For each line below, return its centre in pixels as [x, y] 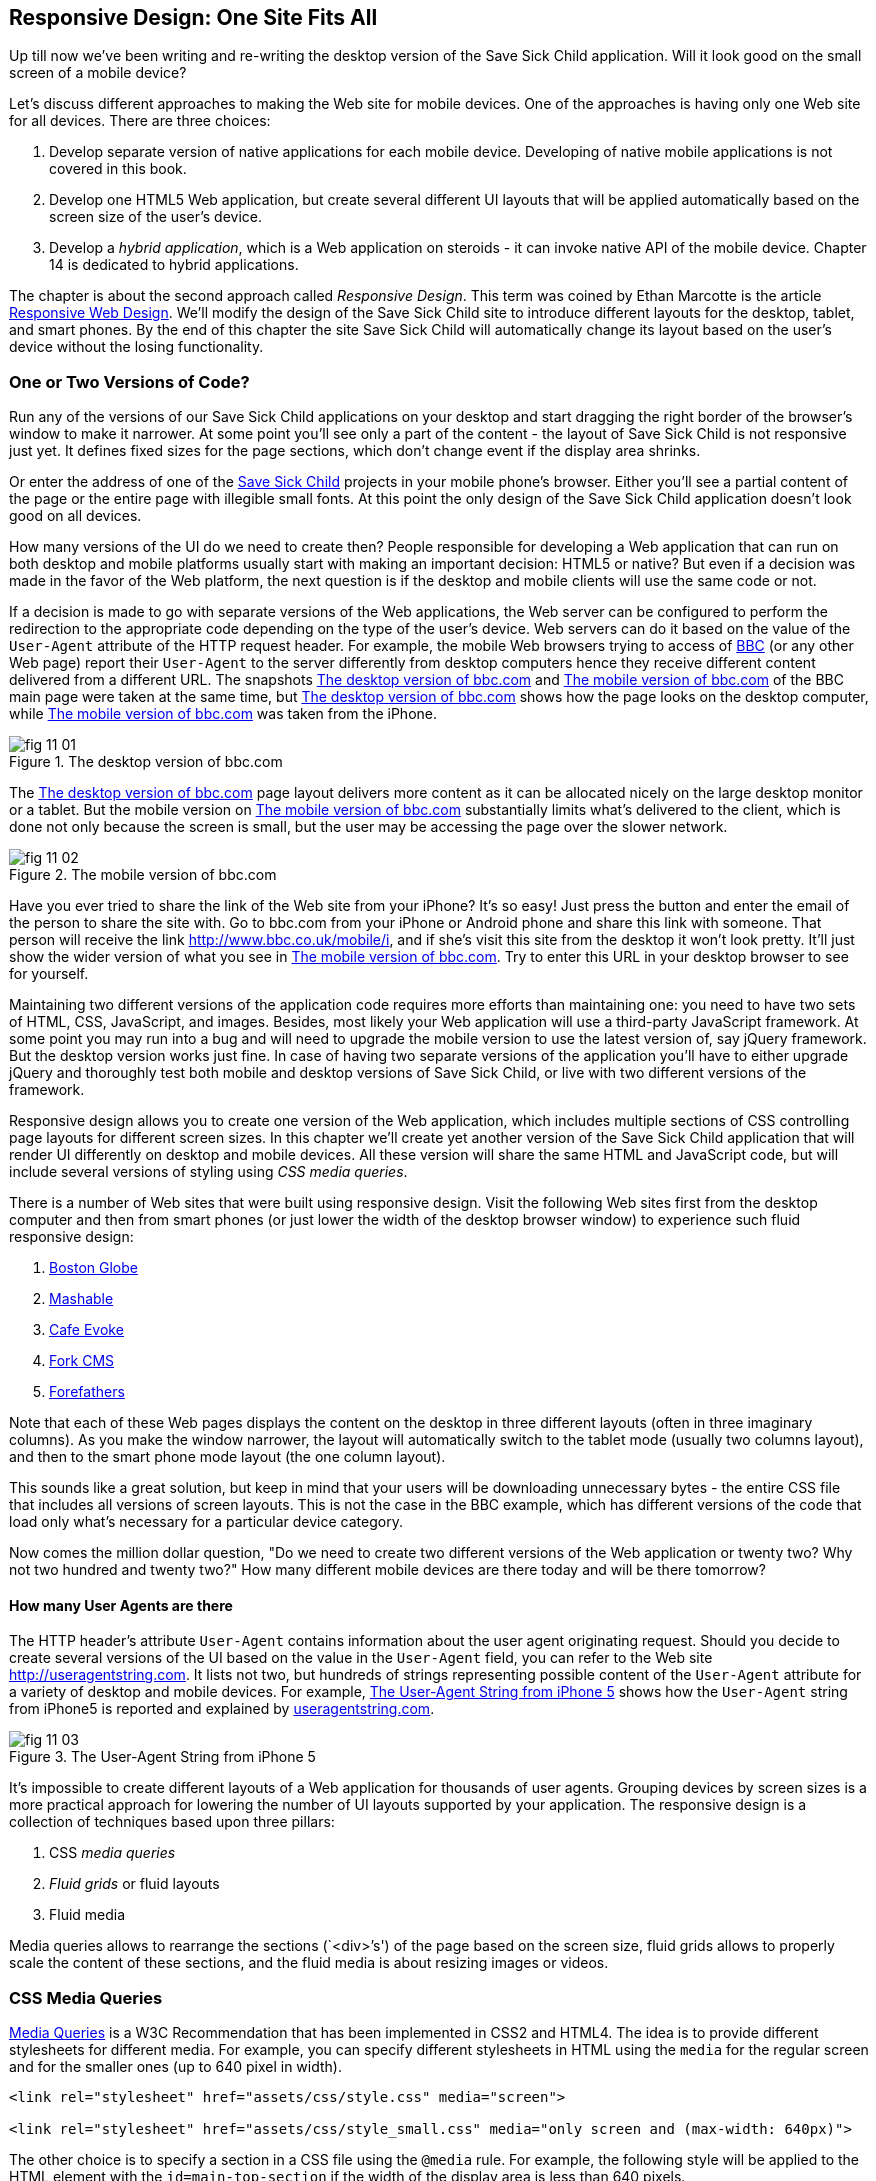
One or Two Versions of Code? [129, 381]
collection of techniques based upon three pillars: [172, 1822]
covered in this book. [118, 169]
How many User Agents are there [121, 1605]
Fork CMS [82, 1361]
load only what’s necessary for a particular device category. [206, 1522]
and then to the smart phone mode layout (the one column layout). [227, 1457]
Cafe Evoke [86, 1330]
